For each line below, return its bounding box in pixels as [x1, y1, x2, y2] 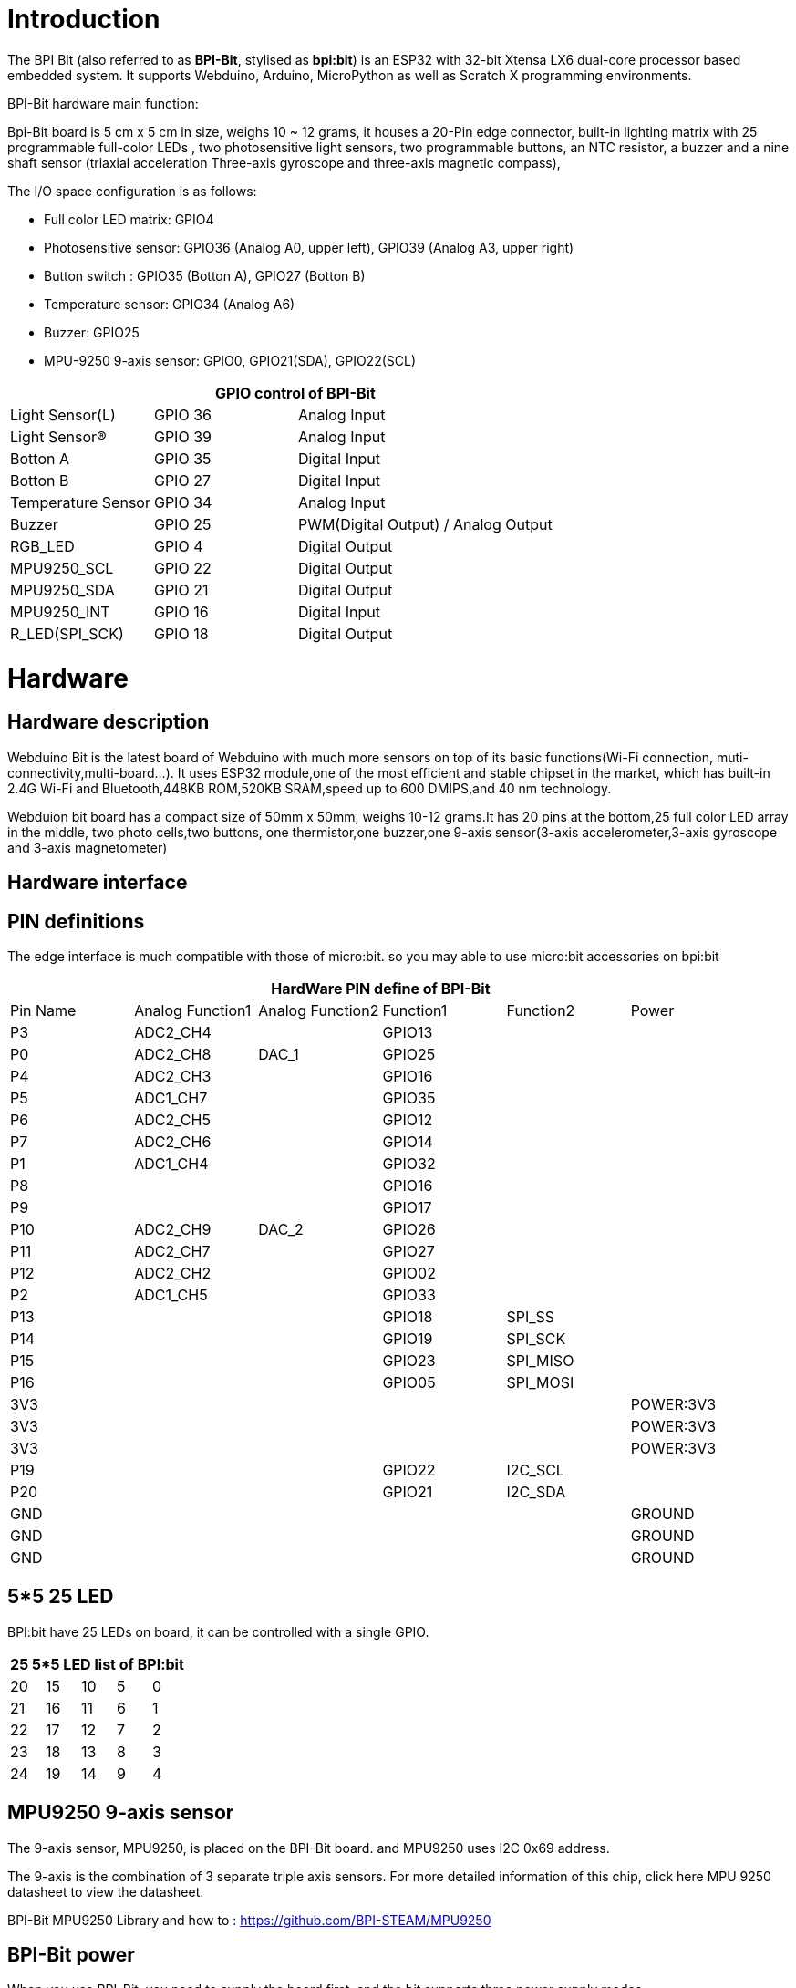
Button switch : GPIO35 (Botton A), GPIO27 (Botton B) [44, 267, 366, 284]
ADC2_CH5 [134, 1110, 211, 1129]
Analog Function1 [134, 1000, 252, 1020]
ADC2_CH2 [134, 1263, 212, 1282]
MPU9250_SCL [10, 558, 114, 577]
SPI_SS [506, 1307, 555, 1326]
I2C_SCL [506, 1460, 564, 1479]
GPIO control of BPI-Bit [215, 383, 376, 402]
